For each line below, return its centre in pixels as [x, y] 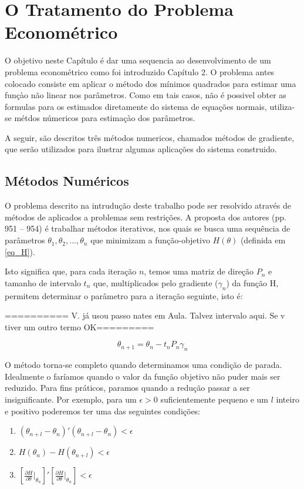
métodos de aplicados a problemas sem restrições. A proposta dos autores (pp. [146, 217]
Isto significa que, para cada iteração [71, 271]
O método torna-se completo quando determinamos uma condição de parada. [143, 365]
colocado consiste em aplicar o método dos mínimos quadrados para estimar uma [151, 83]
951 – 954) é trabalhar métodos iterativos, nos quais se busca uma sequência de [148, 228]
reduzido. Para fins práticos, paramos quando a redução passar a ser [127, 388]
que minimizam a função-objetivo [150, 240]
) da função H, [252, 282]
